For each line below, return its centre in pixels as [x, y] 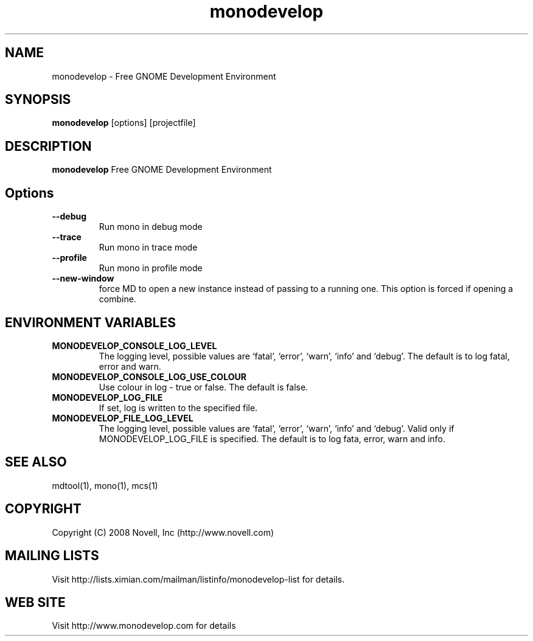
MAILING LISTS [52, 556]
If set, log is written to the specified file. [178, 407]
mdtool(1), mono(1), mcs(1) [105, 485]
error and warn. [130, 366]
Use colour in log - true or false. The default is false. [204, 387]
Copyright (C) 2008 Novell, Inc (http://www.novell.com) [163, 532]
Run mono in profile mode [151, 268]
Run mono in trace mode [148, 248]
